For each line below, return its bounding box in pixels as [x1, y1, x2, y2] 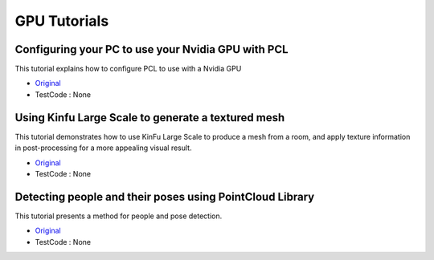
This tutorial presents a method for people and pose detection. [14, 211, 223, 221]
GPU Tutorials [14, 12, 109, 30]
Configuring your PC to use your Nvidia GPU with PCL [14, 43, 289, 56]
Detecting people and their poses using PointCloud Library [14, 189, 315, 204]
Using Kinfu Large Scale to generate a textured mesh [14, 111, 285, 124]
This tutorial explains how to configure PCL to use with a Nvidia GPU [14, 64, 242, 74]
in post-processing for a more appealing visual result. [14, 143, 192, 152]
